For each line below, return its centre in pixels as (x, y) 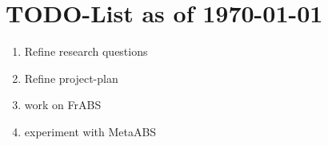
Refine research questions (86, 51)
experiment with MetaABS (90, 131)
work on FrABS (63, 105)
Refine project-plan (71, 78)
